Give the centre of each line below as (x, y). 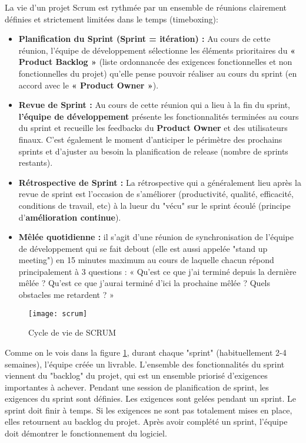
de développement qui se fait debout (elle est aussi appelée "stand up (143, 248)
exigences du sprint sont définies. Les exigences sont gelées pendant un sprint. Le (150, 398)
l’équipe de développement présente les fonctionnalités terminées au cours (159, 116)
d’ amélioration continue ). (70, 217)
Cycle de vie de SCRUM (72, 332)
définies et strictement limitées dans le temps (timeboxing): (112, 19)
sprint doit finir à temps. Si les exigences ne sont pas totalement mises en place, (149, 410)
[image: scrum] (58, 314)
